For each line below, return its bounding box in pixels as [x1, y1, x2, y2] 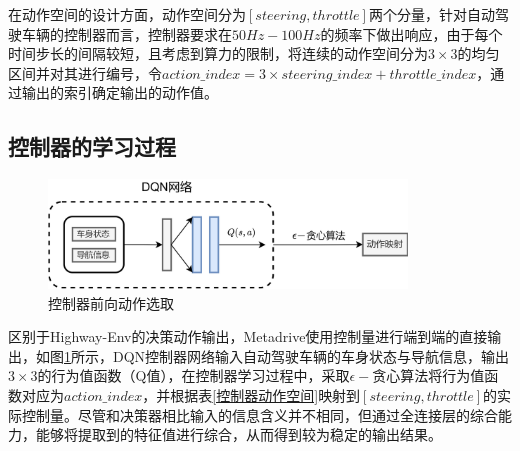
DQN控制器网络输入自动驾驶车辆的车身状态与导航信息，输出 [112, 345, 510, 366]
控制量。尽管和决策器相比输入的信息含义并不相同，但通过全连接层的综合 [21, 404, 498, 425]
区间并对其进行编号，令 [8, 62, 162, 83]
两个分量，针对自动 [368, 4, 495, 24]
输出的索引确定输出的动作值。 [21, 82, 218, 103]
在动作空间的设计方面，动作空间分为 [8, 4, 246, 24]
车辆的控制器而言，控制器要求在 [21, 23, 232, 44]
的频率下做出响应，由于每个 [320, 23, 503, 44]
